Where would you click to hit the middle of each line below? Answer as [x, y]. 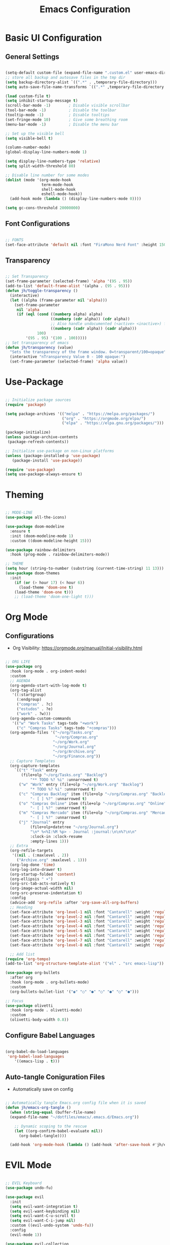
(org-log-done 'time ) [33, 865]
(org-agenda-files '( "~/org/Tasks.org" [52, 733]
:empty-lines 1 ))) [50, 841]
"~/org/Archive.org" [74, 751]
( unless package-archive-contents [42, 437]
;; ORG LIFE [18, 662]
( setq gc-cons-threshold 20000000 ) [43, 208]
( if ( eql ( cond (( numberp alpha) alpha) [59, 314]
